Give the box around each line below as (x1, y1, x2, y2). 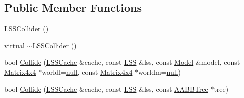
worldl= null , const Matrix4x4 (42, 66, 133, 77)
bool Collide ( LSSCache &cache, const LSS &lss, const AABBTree (4, 83, 208, 94)
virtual (4, 40, 25, 50)
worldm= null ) (138, 66, 181, 77)
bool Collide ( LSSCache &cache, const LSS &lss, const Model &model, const (4, 57, 240, 67)
